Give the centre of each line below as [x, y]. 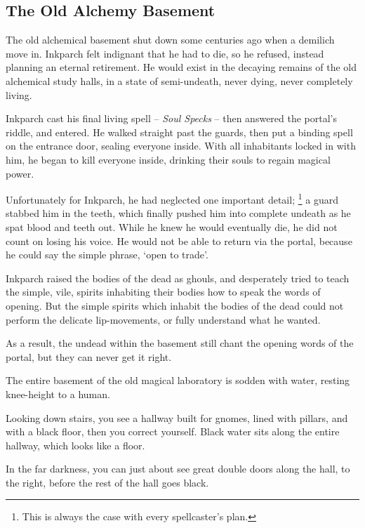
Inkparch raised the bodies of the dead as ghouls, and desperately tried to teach [178, 278]
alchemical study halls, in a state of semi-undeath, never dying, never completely [179, 80]
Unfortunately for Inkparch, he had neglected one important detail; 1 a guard [172, 198]
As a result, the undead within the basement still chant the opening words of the [180, 343]
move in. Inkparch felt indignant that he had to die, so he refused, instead [165, 53]
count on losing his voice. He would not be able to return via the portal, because [179, 240]
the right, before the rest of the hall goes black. [107, 482]
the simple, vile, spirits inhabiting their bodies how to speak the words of [163, 292]
